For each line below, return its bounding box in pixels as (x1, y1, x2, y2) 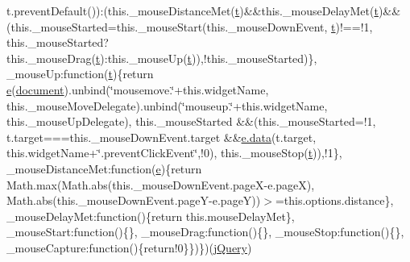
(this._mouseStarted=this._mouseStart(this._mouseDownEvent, (6, 18, 328, 35)
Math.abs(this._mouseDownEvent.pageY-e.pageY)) (6, 192, 261, 209)
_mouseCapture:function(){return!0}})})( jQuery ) (6, 239, 252, 256)
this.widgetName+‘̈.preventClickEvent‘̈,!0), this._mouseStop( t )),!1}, (6, 144, 342, 161)
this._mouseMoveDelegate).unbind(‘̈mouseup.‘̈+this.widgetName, (6, 97, 328, 114)
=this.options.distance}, (275, 192, 394, 209)
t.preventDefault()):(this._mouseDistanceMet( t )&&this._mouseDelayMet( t (6, 2, 379, 19)
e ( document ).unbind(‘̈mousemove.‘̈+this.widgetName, (6, 81, 269, 98)
